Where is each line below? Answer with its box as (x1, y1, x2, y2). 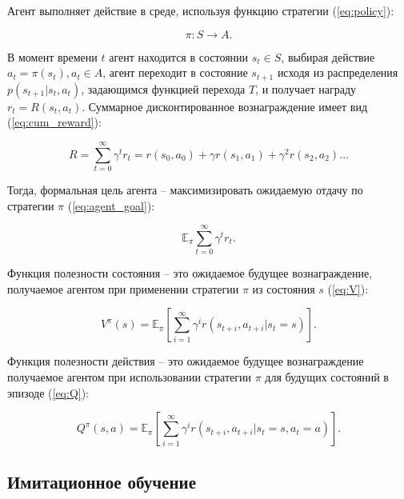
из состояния (252, 280, 315, 297)
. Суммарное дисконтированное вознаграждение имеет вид (82, 98, 368, 114)
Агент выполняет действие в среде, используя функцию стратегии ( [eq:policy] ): (7, 2, 394, 18)
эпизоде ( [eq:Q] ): (7, 384, 90, 401)
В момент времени (7, 48, 98, 65)
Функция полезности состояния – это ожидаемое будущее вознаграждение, (7, 265, 372, 281)
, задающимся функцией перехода (81, 80, 246, 97)
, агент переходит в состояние (102, 64, 248, 81)
